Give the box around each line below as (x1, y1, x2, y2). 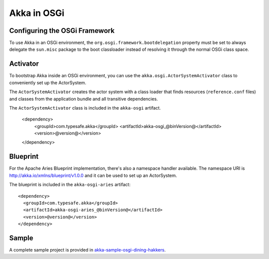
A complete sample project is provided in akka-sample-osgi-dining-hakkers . (9, 247, 166, 253)
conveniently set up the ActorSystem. (9, 80, 87, 86)
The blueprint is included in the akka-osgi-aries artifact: (9, 182, 131, 188)
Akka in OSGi (9, 7, 65, 18)
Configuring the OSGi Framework (9, 26, 115, 35)
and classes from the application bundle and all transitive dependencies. (9, 96, 158, 102)
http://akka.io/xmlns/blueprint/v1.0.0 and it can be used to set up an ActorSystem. (9, 172, 177, 178)
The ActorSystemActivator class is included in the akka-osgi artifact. (9, 105, 161, 111)
